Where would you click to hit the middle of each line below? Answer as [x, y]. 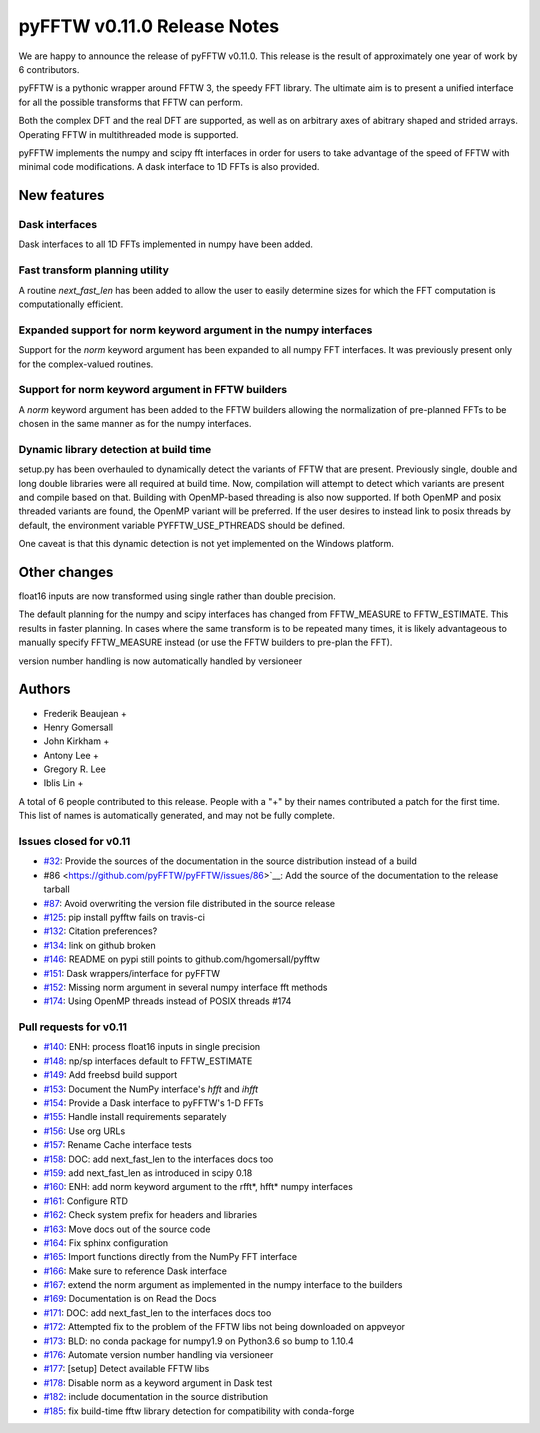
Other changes [66, 571]
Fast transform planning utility [94, 270]
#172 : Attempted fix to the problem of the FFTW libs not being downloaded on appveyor [224, 1327]
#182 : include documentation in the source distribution [156, 1397]
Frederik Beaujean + [85, 713]
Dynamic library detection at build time [115, 449]
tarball [56, 889]
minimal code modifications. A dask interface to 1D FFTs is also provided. [169, 167]
